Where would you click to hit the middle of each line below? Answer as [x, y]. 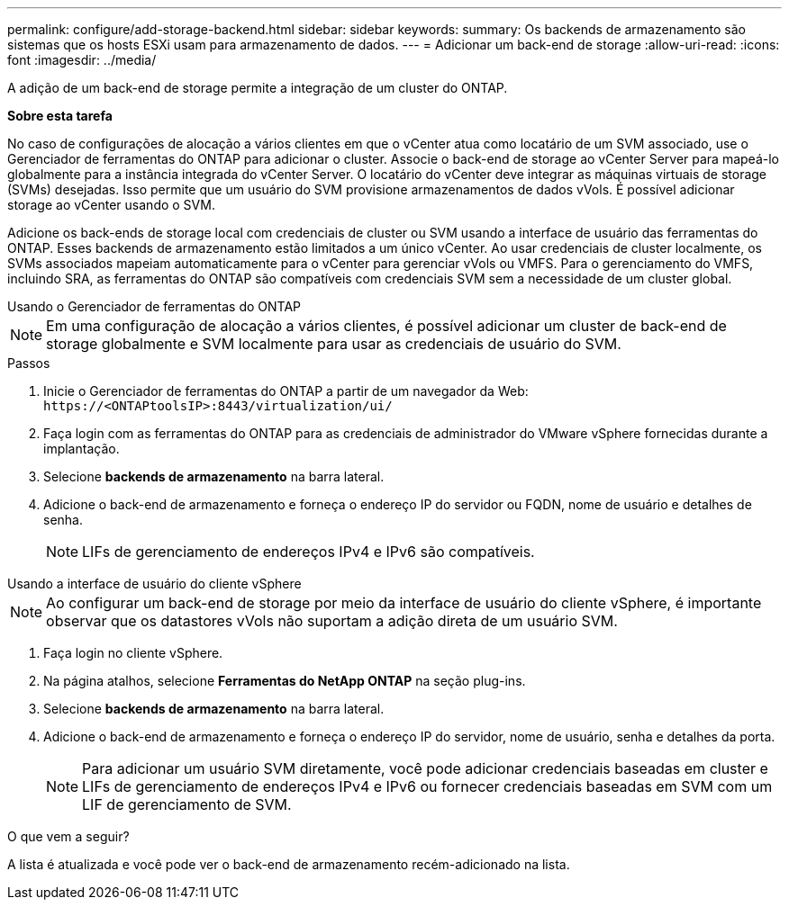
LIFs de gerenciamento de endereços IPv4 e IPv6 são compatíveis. [308, 552]
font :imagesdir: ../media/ [82, 60]
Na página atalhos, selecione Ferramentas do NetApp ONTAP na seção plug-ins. [285, 681]
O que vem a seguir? [68, 836]
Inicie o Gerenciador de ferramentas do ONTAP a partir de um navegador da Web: [286, 391]
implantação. [82, 449]
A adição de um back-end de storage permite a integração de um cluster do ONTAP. [258, 88]
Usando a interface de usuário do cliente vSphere [154, 584]
